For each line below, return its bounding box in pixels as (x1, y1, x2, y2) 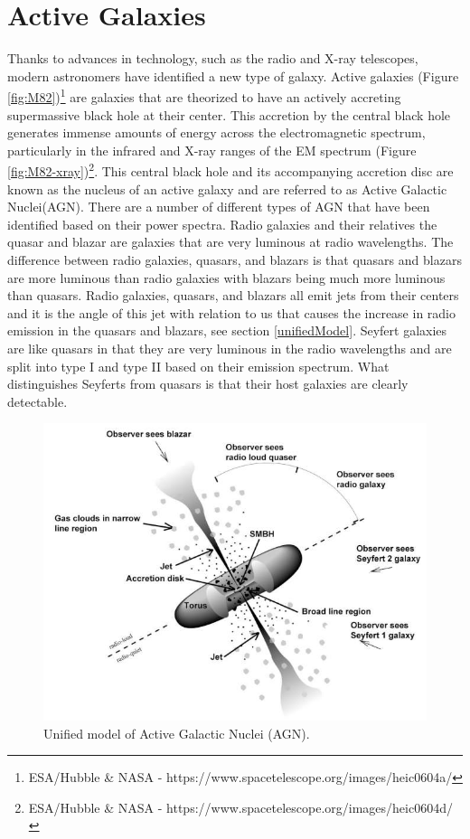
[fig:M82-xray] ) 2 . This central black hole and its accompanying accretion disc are (7, 159, 454, 180)
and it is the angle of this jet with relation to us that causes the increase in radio (7, 303, 456, 322)
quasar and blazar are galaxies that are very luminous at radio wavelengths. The (7, 232, 454, 251)
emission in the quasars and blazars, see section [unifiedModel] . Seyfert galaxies (7, 321, 447, 340)
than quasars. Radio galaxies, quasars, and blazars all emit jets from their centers (7, 286, 459, 305)
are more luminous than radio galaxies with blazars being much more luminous (7, 268, 446, 287)
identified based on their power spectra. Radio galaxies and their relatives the (7, 214, 437, 233)
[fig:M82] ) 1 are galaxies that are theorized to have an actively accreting (7, 85, 401, 106)
